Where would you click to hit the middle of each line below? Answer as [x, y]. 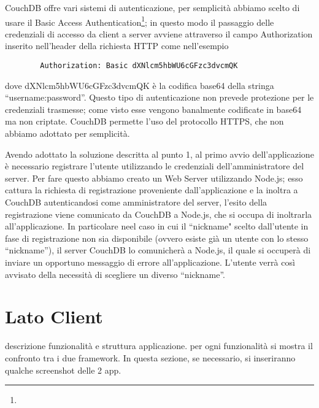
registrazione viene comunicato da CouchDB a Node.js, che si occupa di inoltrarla [159, 214]
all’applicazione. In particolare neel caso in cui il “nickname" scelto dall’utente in [157, 226]
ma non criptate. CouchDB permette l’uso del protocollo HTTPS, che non [144, 121]
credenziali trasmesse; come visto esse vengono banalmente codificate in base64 [153, 109]
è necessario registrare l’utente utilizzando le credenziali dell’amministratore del [155, 166]
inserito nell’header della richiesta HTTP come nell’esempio [117, 46]
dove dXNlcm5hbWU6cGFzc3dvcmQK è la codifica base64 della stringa [140, 85]
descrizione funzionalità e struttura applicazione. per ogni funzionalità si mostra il [159, 346]
